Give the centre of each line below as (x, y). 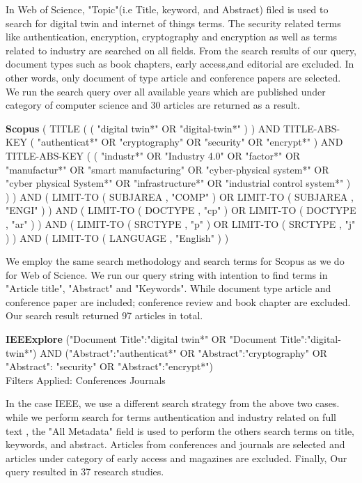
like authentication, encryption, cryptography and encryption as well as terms (172, 37)
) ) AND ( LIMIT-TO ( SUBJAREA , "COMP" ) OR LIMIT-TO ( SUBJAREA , (180, 196)
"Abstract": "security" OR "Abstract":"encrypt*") (109, 366)
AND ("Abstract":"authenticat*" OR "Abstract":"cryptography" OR (183, 352)
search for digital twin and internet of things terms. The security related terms (173, 23)
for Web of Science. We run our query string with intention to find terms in (167, 274)
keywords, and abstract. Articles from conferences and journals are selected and (175, 444)
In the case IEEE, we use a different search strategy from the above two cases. (173, 403)
